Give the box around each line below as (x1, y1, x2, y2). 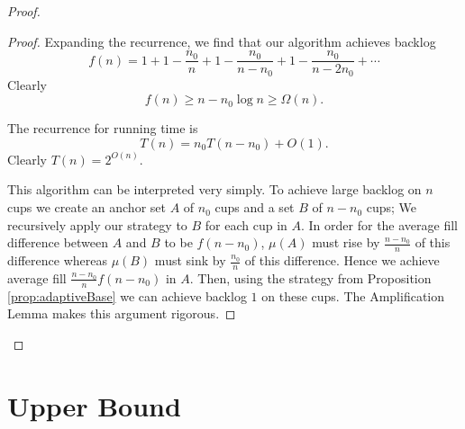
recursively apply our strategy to (7, 215, 187, 234)
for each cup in (205, 215, 287, 234)
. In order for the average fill (301, 215, 458, 234)
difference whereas (7, 251, 107, 270)
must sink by (154, 251, 226, 270)
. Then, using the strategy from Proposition (189, 268, 432, 287)
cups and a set (214, 198, 295, 217)
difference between (7, 233, 109, 252)
